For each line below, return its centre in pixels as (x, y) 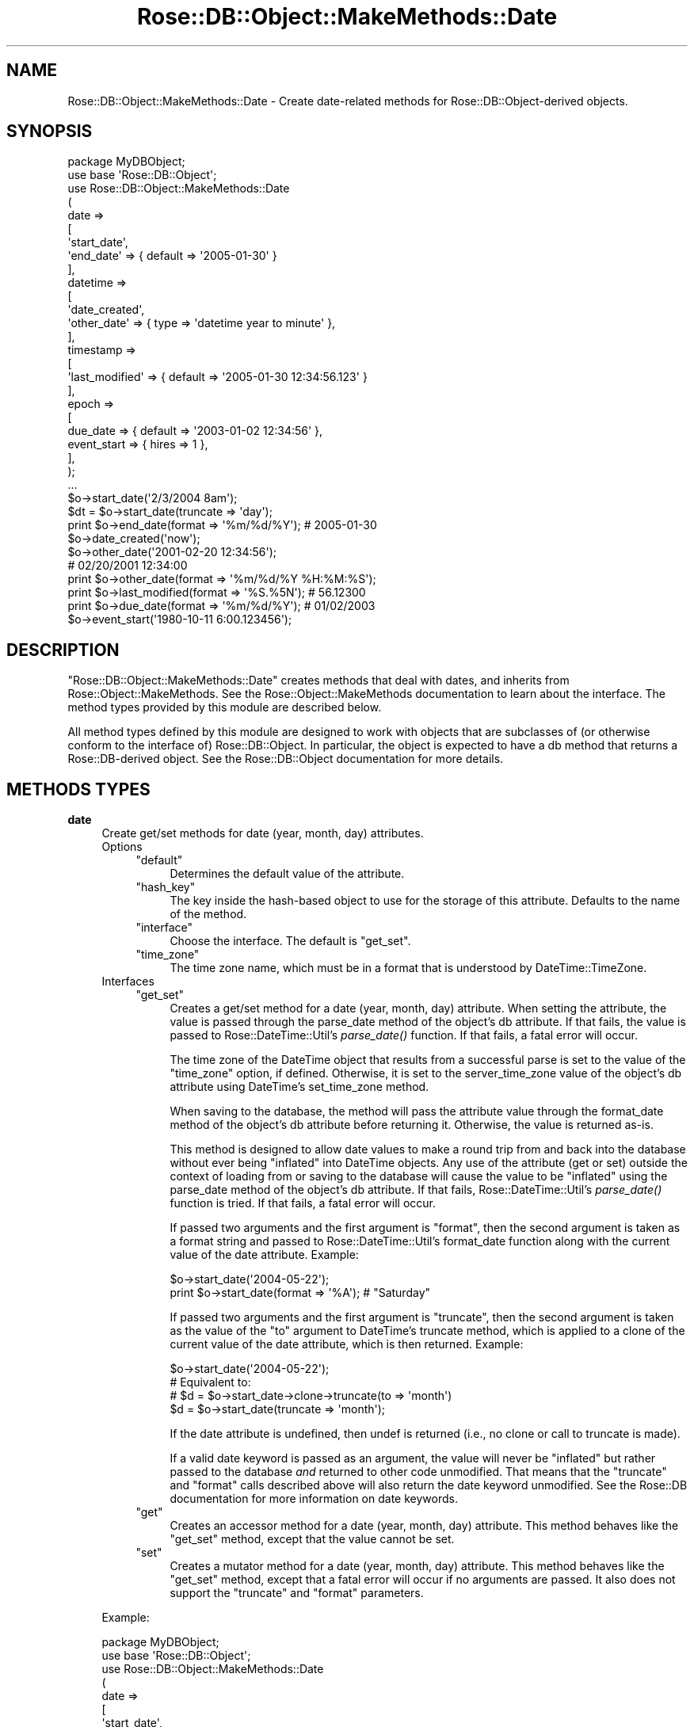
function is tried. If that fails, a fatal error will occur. (303, 1203)
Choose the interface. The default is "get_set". (290, 941)
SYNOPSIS (50, 132)
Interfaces (128, 982)
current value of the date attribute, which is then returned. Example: (347, 1344)
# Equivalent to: (210, 1382)
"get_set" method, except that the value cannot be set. (312, 1539)
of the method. (208, 914)
